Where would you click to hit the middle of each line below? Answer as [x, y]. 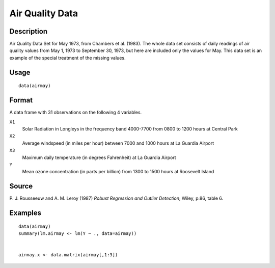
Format [21, 100]
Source [21, 186]
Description [29, 31]
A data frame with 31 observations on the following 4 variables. [76, 113]
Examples [25, 213]
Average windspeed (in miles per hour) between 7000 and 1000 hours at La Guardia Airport [118, 143]
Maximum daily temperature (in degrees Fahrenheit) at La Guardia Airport [99, 157]
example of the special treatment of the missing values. [67, 58]
